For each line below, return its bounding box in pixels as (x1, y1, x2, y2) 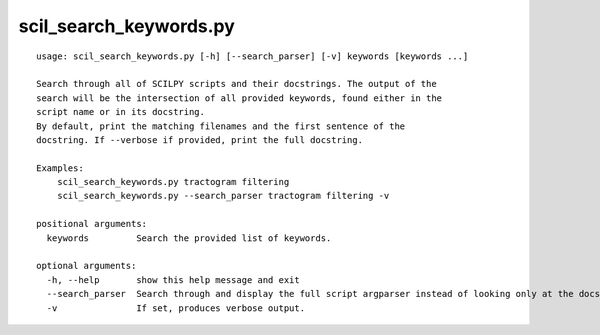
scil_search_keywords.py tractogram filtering (56, 176, 290, 188)
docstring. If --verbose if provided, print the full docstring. (36, 134, 364, 145)
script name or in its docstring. (36, 106, 205, 118)
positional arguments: (36, 218, 148, 230)
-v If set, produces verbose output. (46, 302, 305, 314)
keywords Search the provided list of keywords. (46, 232, 332, 244)
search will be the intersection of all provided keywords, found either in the (36, 92, 443, 104)
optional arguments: (36, 260, 137, 272)
